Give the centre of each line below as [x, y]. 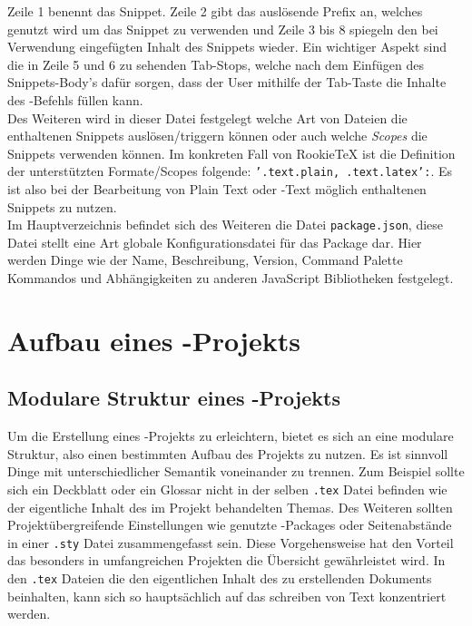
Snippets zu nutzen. [62, 206]
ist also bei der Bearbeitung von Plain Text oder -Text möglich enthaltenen [217, 189]
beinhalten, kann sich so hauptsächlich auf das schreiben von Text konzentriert [227, 596]
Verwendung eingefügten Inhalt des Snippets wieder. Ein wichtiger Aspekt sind [227, 47]
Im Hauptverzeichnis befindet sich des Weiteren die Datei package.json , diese [226, 225]
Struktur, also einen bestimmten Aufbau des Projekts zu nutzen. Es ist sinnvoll [228, 453]
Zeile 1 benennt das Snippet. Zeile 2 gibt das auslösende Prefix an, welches [215, 11]
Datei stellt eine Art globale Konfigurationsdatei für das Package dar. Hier [215, 242]
